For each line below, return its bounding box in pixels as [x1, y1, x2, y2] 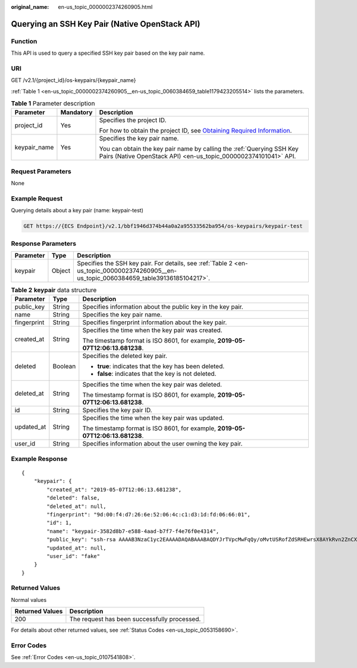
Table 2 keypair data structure [11, 286, 97, 294]
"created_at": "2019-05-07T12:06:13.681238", [46, 486, 181, 493]
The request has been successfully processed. [69, 615, 201, 623]
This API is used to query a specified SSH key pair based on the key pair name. [11, 49, 205, 57]
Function [11, 37, 37, 45]
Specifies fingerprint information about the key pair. [82, 318, 227, 327]
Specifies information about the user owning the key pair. [82, 440, 243, 448]
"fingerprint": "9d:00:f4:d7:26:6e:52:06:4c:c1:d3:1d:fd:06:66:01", [46, 511, 251, 518]
